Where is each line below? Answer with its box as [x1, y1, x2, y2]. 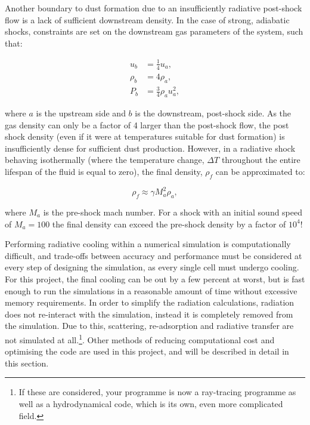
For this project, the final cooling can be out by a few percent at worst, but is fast [5, 272, 305, 285]
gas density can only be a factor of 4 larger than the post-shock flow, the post [5, 118, 289, 131]
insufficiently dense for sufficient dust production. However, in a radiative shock [5, 141, 296, 154]
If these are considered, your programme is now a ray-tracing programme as [18, 386, 296, 398]
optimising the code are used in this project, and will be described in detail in [5, 345, 289, 358]
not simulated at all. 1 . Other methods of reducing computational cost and [5, 331, 275, 346]
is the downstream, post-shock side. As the [135, 106, 292, 119]
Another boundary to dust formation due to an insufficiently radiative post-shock [5, 2, 302, 14]
